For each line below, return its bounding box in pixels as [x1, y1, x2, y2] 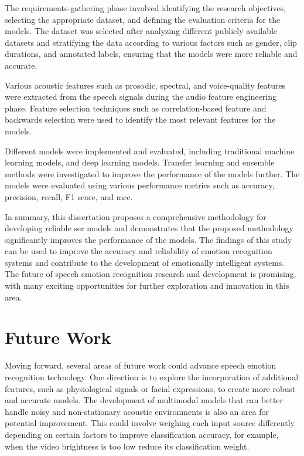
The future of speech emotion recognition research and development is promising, [5, 268, 296, 280]
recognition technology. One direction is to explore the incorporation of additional [5, 370, 299, 383]
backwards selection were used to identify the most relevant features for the [5, 113, 276, 126]
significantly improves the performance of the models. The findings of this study [5, 233, 292, 245]
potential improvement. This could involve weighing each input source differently [5, 417, 295, 429]
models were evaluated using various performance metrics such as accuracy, [5, 179, 275, 191]
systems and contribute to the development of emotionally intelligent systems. [5, 256, 285, 268]
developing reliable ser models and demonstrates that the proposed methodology [5, 222, 293, 234]
